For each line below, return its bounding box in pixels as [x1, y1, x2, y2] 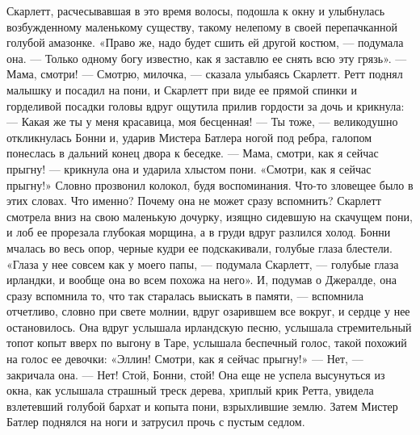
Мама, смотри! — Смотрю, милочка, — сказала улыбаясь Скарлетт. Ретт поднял [6, 65, 403, 82]
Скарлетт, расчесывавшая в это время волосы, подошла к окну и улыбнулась [6, 2, 385, 19]
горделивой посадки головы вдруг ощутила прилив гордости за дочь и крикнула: [6, 97, 405, 114]
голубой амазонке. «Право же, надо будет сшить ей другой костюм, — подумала [6, 34, 404, 51]
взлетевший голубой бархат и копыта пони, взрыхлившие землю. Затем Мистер [6, 397, 398, 414]
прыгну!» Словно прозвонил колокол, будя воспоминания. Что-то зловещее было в [6, 176, 414, 193]
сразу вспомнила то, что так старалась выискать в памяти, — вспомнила [6, 287, 364, 303]
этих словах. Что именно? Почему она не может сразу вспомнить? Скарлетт [6, 192, 381, 209]
